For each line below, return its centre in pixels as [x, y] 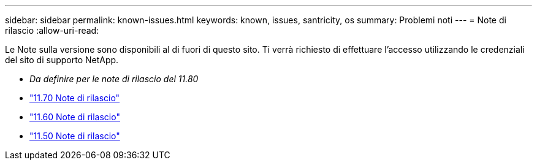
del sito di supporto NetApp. [62, 60]
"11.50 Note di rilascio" [75, 136]
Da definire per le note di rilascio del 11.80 [114, 79]
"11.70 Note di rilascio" [75, 98]
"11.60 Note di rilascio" [75, 117]
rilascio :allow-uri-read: [52, 30]
